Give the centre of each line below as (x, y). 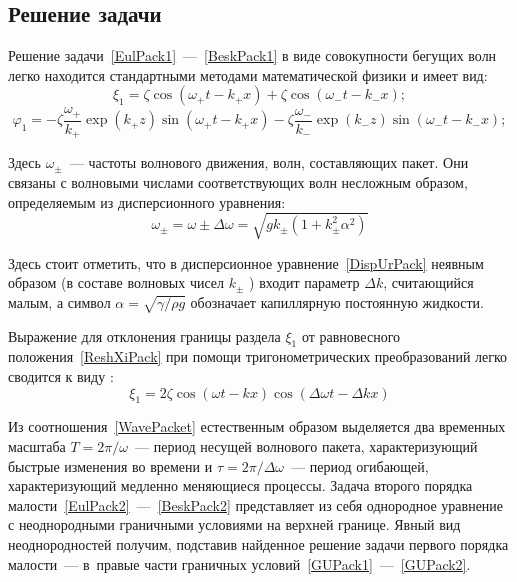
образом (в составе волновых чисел (116, 282)
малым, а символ (59, 301)
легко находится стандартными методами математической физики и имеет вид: (248, 74)
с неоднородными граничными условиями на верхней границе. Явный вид (234, 524)
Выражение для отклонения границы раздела (144, 335)
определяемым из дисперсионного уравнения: (147, 201)
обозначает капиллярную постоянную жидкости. (337, 301)
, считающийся (428, 282)
